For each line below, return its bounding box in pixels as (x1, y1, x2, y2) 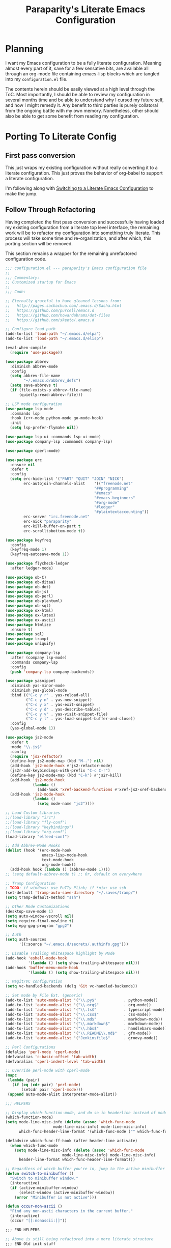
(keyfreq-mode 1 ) (10, 547, 47, 552)
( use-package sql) (5, 632, 44, 637)
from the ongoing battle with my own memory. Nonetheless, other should (5, 107, 159, 114)
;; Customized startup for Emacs (5, 280, 76, 285)
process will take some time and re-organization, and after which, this (5, 235, 152, 241)
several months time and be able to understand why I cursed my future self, (5, 97, 164, 103)
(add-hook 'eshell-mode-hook (5, 955, 67, 960)
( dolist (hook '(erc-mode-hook (5, 848, 72, 853)
